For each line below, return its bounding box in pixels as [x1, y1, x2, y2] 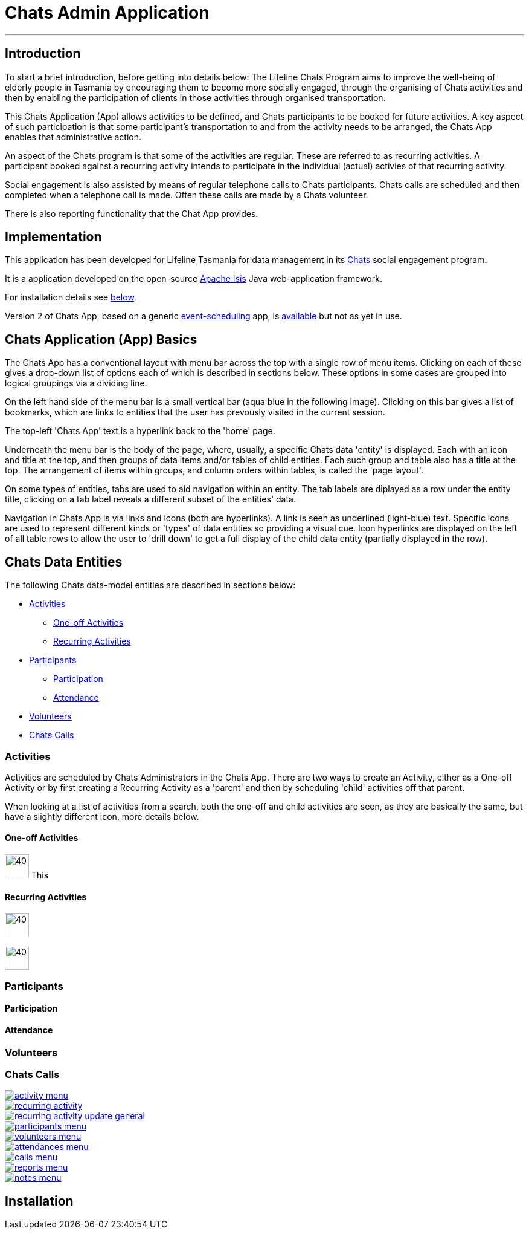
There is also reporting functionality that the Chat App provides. [5, 208, 258, 219]
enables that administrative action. [5, 131, 142, 142]
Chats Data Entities [5, 554, 123, 570]
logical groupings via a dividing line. [5, 378, 147, 389]
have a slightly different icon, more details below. [5, 811, 199, 822]
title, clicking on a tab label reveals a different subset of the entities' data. [5, 494, 296, 505]
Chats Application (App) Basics [5, 331, 197, 347]
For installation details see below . [5, 292, 136, 303]
